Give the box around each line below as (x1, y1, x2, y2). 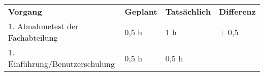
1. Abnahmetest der (8, 20, 79, 32)
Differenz (219, 6, 256, 17)
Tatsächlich (165, 6, 211, 17)
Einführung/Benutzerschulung (8, 58, 115, 69)
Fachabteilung (8, 32, 58, 43)
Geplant (124, 6, 157, 17)
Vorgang (8, 6, 42, 17)
